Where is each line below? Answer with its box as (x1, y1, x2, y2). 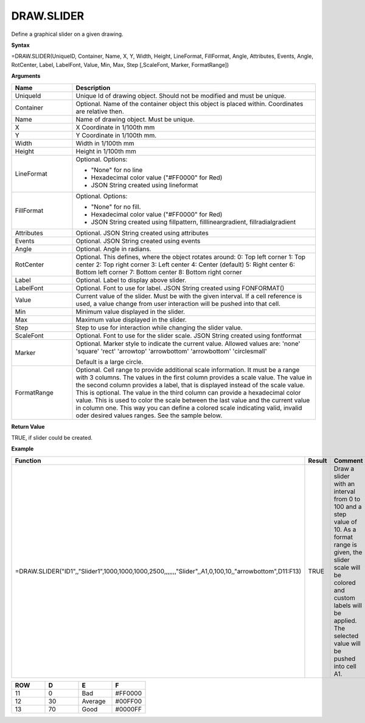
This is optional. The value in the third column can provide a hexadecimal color (75, 388, 301, 396)
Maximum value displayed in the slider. (75, 315, 187, 323)
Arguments (11, 72, 41, 80)
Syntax (11, 41, 30, 49)
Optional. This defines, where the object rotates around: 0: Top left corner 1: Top (75, 252, 306, 261)
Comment (333, 456, 363, 465)
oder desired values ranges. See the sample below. (75, 411, 222, 420)
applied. (333, 616, 357, 624)
